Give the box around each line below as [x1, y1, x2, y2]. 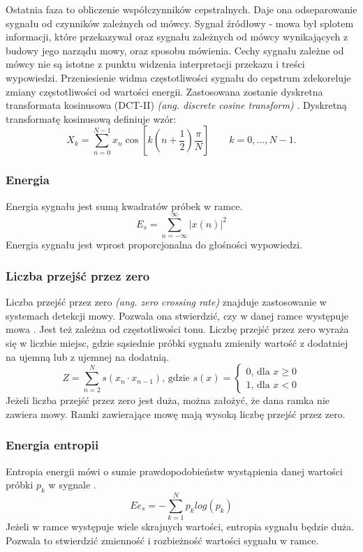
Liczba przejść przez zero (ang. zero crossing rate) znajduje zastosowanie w [6, 294, 327, 309]
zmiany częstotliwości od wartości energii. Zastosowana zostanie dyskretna [6, 84, 323, 98]
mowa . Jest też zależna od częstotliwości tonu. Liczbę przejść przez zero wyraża [6, 322, 349, 336]
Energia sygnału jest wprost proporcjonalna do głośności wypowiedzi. [6, 237, 303, 252]
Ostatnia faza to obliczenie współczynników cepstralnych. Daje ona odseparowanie [6, 2, 357, 16]
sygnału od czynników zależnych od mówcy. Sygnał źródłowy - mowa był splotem [6, 15, 354, 30]
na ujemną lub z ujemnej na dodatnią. [6, 349, 170, 364]
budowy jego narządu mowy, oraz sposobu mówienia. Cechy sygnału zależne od [6, 43, 344, 57]
